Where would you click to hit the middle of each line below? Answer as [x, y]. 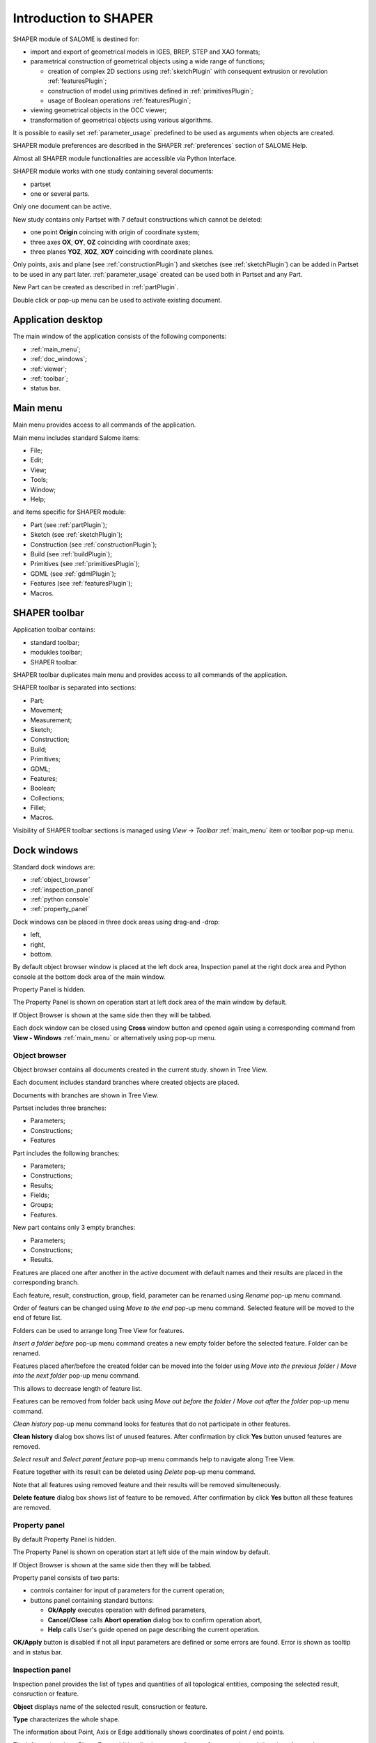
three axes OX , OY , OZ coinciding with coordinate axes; [110, 242]
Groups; [42, 1205]
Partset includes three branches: [60, 1108]
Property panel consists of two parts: [66, 1577]
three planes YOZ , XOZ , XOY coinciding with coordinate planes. [122, 252]
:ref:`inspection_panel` [63, 890]
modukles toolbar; [56, 653]
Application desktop [58, 320]
